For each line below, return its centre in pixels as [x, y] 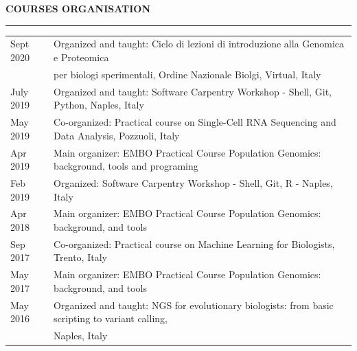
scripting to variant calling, [111, 318]
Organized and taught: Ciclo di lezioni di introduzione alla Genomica [199, 44]
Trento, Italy [80, 257]
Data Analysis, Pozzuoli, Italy [117, 135]
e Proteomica [81, 57]
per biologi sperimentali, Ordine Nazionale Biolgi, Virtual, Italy [187, 74]
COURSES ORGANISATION [78, 8]
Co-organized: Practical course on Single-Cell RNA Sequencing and [195, 122]
